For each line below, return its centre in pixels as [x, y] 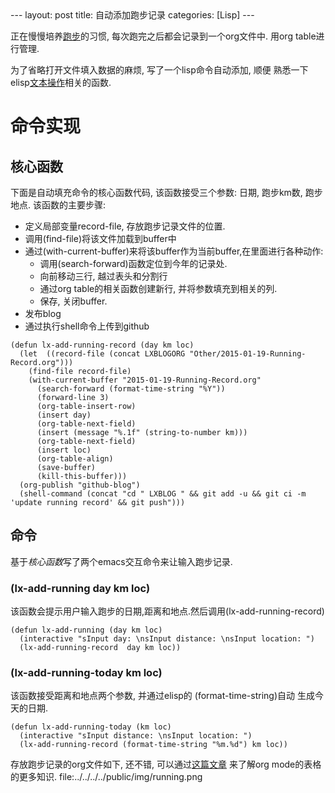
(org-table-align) [75, 459]
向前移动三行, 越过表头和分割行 [103, 276]
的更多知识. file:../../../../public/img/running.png [106, 777]
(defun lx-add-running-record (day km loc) [102, 345]
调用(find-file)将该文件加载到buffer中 [100, 238]
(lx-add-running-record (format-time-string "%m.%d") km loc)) [153, 745]
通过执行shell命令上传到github [87, 326]
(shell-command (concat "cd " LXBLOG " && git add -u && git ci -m [163, 494]
